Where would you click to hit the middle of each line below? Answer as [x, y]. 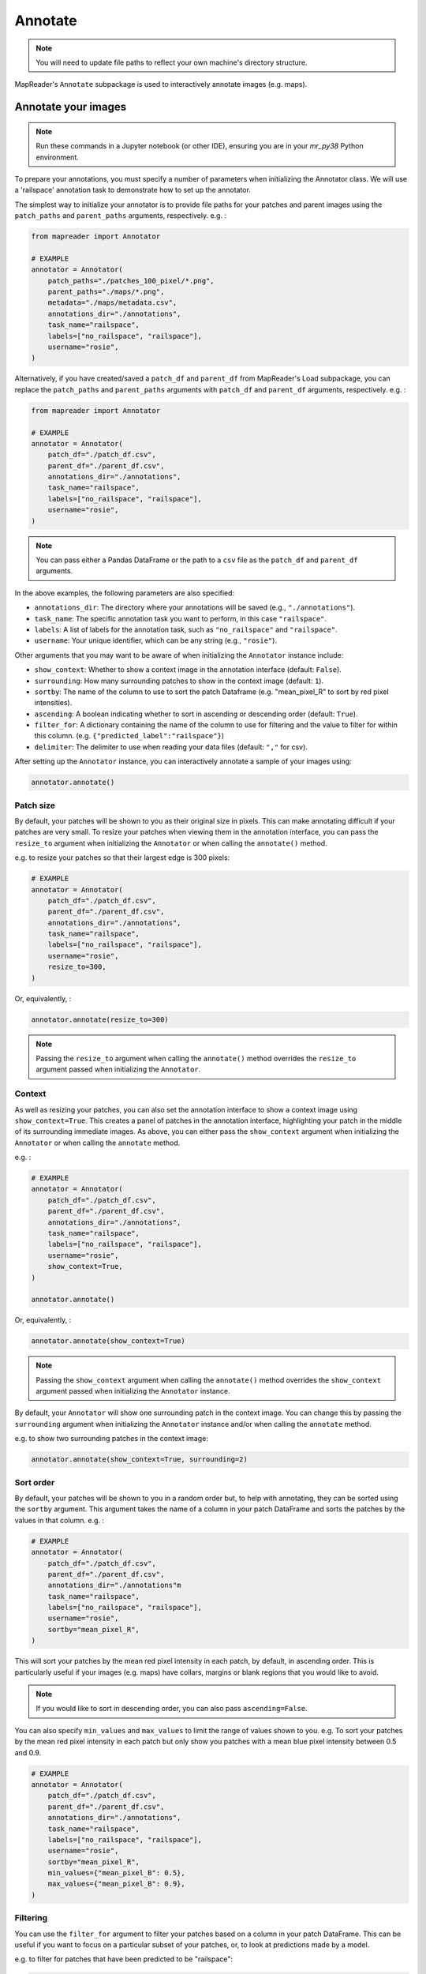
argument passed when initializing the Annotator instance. [133, 1391]
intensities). [53, 703]
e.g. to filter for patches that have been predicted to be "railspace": [123, 1959]
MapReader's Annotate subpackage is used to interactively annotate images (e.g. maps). [161, 84]
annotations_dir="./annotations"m [114, 1586]
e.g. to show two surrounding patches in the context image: [111, 1439]
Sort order [35, 1482]
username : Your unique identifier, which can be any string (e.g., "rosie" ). [156, 640]
